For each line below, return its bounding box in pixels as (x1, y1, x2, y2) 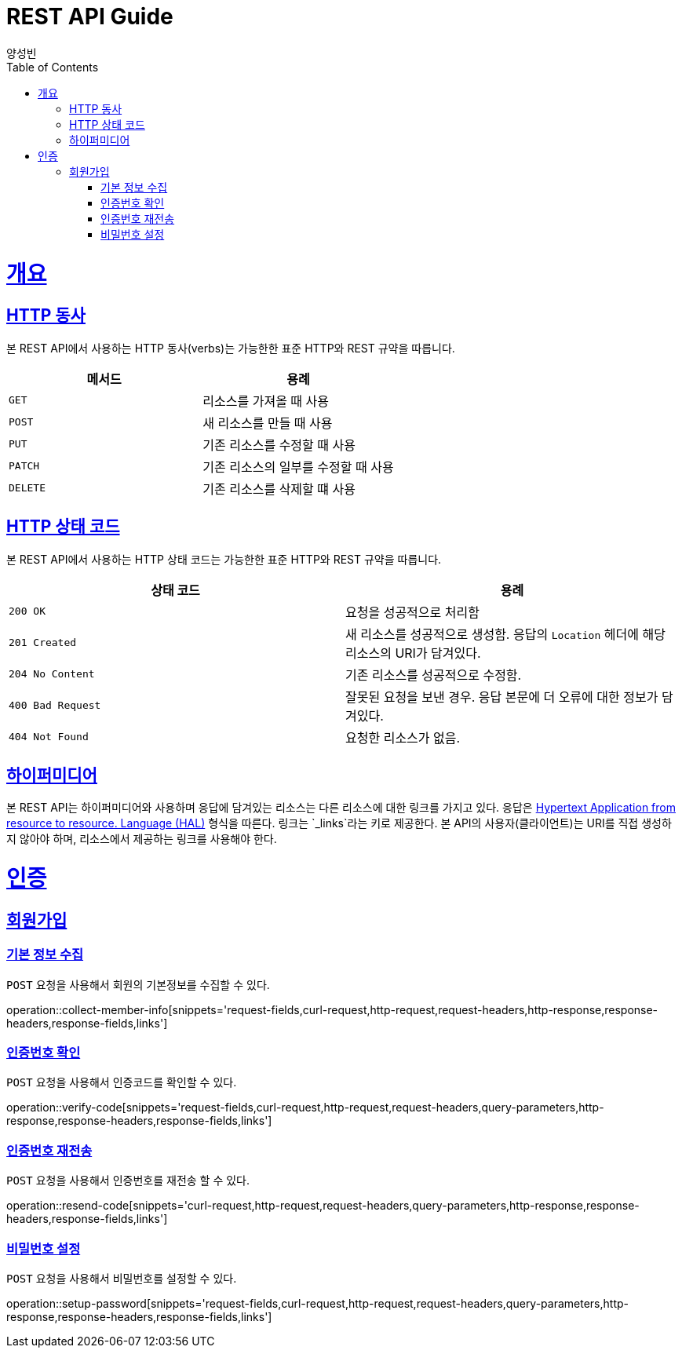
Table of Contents (6, 60, 99, 74)
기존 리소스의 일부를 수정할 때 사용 (202, 458, 394, 475)
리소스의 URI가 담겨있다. (345, 644, 481, 661)
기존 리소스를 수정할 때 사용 (202, 436, 356, 453)
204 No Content (9, 668, 95, 681)
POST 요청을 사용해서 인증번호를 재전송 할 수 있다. (6, 1173, 250, 1188)
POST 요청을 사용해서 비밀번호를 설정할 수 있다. (6, 1271, 237, 1285)
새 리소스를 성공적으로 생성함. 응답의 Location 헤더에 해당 (345, 626, 666, 642)
